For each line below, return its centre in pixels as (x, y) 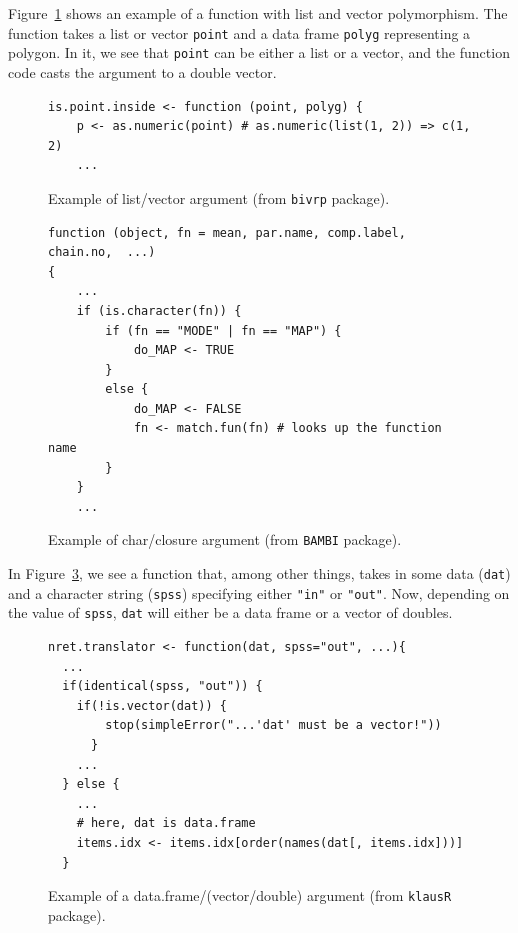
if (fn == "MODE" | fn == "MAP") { (223, 330)
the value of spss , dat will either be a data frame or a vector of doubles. (230, 612)
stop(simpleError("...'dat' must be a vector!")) (273, 725)
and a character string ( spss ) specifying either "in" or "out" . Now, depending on (259, 592)
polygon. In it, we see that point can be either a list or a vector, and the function (259, 52)
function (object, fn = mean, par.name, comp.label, (227, 232)
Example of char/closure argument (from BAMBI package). (225, 539)
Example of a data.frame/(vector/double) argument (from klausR (250, 895)
